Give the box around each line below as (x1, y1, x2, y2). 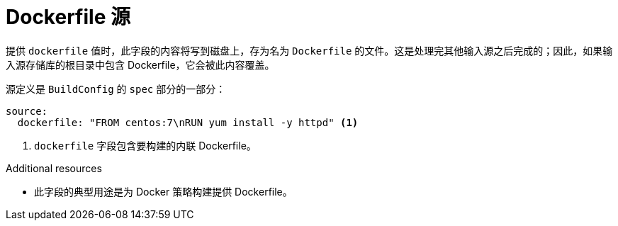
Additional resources (6, 162, 102, 174)
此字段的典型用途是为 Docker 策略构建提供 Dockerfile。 (34, 185, 293, 198)
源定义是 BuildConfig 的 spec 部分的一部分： (6, 82, 226, 95)
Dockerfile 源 (6, 5, 130, 29)
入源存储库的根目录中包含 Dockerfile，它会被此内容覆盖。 (6, 58, 275, 71)
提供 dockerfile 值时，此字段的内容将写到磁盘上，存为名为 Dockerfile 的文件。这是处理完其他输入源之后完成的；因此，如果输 (6, 44, 613, 57)
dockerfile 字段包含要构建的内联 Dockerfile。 (34, 139, 257, 152)
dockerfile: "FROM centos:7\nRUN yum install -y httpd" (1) (17, 116, 359, 128)
